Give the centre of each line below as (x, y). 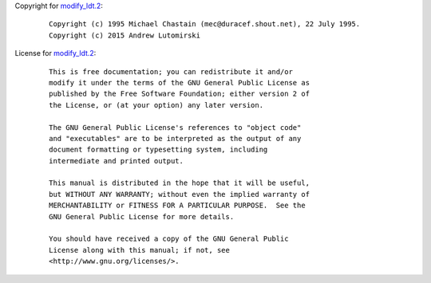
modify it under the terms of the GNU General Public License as (180, 83)
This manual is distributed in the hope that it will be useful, (180, 183)
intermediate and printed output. (116, 161)
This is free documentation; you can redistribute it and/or (171, 71)
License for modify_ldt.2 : (55, 53)
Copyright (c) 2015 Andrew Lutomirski (125, 35)
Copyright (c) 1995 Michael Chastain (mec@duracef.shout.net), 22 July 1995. (205, 24)
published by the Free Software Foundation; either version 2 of (180, 94)
